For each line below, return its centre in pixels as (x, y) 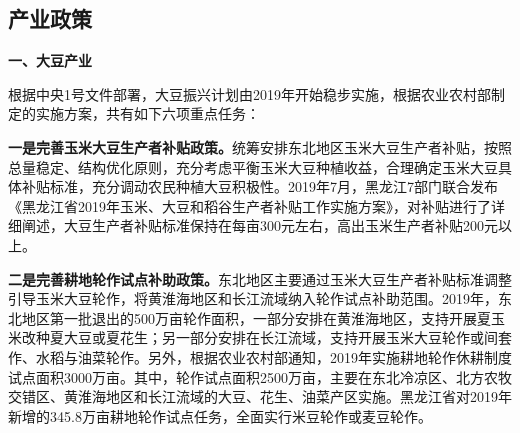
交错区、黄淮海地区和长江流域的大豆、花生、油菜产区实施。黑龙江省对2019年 (260, 396)
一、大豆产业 (50, 60)
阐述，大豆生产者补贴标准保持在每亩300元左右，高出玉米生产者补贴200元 (259, 225)
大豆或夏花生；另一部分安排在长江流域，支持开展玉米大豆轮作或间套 (287, 337)
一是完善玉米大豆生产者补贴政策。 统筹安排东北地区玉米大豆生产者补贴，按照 (260, 146)
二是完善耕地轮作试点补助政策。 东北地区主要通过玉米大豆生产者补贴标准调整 (260, 278)
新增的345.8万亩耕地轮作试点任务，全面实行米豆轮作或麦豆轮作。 (220, 415)
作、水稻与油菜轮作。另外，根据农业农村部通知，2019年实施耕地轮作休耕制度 (260, 356)
